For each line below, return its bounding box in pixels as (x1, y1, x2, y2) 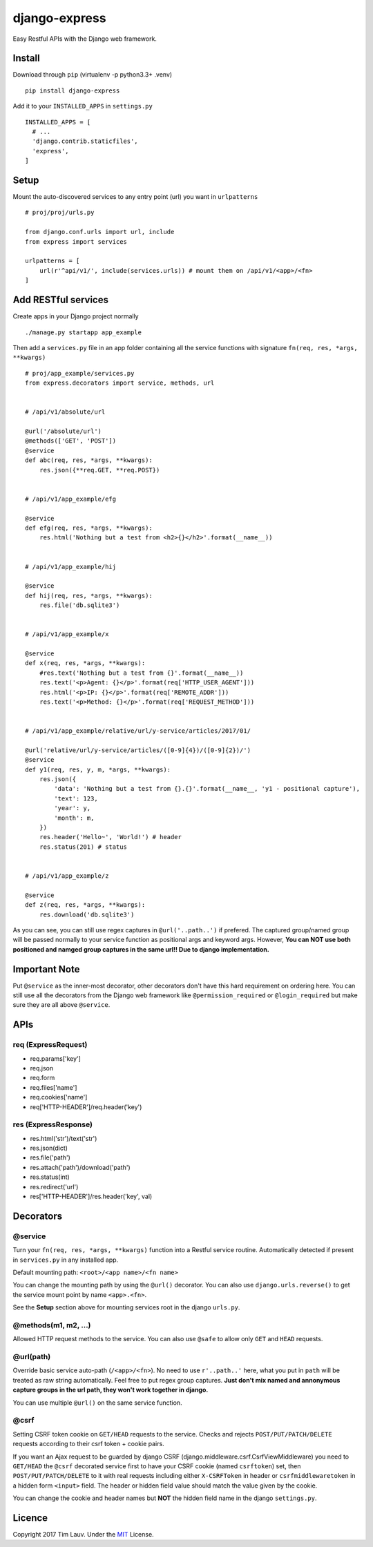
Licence (12, 1512, 48, 1524)
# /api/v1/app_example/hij (25, 563, 117, 570)
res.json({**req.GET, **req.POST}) (39, 466, 160, 474)
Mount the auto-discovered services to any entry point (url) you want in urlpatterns (12, 193, 258, 201)
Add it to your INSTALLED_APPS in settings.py (12, 102, 153, 110)
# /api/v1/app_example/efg (25, 494, 117, 503)
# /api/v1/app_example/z (25, 872, 109, 880)
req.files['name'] (30, 1083, 77, 1091)
